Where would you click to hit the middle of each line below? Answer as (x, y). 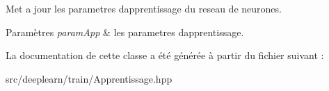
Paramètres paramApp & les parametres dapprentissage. (125, 32)
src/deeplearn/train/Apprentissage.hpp (89, 78)
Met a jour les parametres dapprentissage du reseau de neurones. (144, 8)
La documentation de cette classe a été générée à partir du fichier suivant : (165, 55)
